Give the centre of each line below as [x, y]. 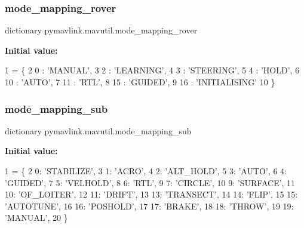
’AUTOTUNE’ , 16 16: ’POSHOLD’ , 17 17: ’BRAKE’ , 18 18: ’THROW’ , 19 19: [149, 206]
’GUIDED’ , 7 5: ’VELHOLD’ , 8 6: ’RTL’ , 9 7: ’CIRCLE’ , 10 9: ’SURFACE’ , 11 [150, 182]
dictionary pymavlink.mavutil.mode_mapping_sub [98, 130]
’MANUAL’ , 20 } [36, 218]
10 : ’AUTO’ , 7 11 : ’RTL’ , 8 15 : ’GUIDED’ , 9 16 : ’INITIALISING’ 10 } [140, 82]
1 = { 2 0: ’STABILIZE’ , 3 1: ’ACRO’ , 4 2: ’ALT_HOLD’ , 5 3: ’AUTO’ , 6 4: [146, 171]
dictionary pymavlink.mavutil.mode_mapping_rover [101, 30]
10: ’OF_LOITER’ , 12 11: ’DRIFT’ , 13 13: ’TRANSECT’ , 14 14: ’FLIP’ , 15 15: [151, 194]
